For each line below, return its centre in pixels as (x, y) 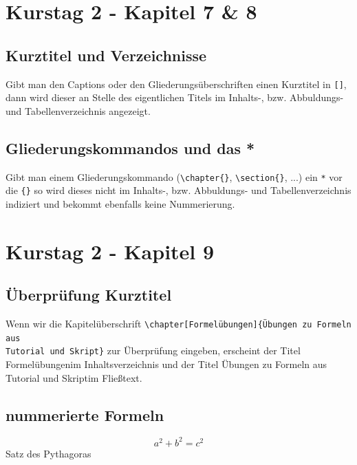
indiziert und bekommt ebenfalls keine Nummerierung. (120, 203)
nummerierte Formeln (85, 414)
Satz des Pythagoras (48, 453)
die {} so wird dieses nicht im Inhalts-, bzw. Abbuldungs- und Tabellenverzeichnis (178, 190)
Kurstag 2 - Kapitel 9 (110, 251)
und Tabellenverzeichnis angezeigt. (78, 110)
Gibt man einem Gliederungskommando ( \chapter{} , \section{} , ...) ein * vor (174, 176)
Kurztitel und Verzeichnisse (106, 55)
